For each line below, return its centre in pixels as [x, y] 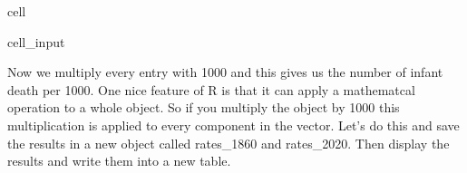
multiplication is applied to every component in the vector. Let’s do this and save [233, 125]
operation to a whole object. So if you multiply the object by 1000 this [204, 107]
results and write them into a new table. [119, 161]
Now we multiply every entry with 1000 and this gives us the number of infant [225, 72]
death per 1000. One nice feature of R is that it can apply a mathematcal [211, 89]
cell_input [36, 41]
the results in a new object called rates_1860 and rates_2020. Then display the [229, 143]
